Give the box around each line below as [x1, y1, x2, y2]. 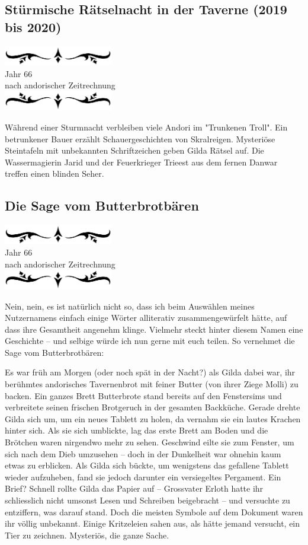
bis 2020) [5, 17, 62, 36]
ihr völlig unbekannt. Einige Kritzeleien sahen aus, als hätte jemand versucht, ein [5, 517, 300, 530]
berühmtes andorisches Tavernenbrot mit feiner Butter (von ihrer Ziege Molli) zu [5, 378, 299, 390]
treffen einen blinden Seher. [5, 167, 104, 180]
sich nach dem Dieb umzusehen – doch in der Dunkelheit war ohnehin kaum [5, 447, 281, 460]
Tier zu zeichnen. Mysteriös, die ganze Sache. [5, 528, 169, 541]
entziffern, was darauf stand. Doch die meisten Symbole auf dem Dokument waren [5, 505, 303, 518]
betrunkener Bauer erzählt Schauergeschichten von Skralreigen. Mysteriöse [5, 132, 275, 145]
